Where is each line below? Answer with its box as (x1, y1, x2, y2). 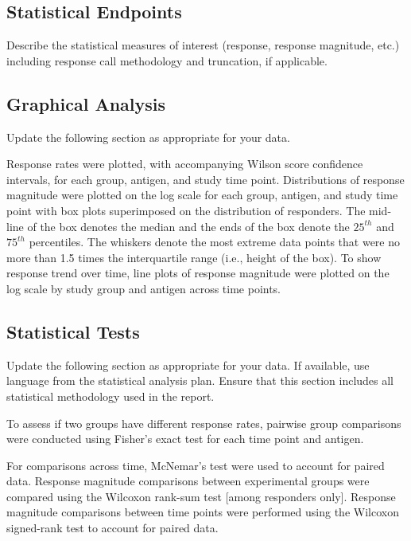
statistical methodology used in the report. (6, 387, 215, 404)
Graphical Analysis (6, 91, 166, 116)
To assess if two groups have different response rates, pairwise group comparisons (6, 414, 401, 431)
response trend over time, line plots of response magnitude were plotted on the (6, 265, 390, 281)
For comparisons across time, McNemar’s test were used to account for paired (6, 457, 385, 473)
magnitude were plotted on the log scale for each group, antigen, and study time (6, 186, 398, 203)
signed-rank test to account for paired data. (6, 519, 219, 536)
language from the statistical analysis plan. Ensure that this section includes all (6, 372, 394, 389)
